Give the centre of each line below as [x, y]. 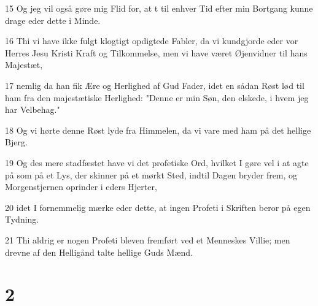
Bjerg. [16, 142]
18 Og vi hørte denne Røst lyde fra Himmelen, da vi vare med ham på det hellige [158, 130]
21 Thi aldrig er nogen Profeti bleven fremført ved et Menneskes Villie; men [148, 239]
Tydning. [22, 219]
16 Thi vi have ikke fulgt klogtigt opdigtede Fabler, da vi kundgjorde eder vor [152, 41]
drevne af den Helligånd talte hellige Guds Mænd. [99, 252]
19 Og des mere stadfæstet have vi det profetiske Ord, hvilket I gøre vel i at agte [157, 162]
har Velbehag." [33, 109]
